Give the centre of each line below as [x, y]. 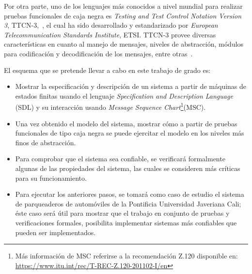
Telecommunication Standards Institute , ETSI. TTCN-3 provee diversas [110, 34]
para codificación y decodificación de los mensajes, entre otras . [98, 53]
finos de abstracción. [46, 142]
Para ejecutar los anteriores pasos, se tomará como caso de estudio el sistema [130, 194]
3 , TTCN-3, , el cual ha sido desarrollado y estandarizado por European [111, 25]
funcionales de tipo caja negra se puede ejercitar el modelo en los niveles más [130, 133]
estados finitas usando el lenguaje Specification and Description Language [124, 95]
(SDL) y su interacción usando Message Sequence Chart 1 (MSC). [110, 106]
